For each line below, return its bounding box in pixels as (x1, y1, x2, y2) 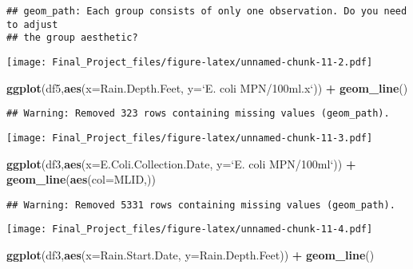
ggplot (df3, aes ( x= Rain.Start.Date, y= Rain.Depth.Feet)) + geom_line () (6, 247, 375, 263)
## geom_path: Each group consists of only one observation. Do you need (6, 6, 407, 17)
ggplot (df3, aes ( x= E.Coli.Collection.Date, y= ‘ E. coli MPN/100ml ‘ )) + (6, 155, 356, 172)
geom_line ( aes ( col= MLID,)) (6, 171, 156, 188)
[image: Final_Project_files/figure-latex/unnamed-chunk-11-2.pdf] (6, 56, 373, 68)
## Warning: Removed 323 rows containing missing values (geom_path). (6, 108, 390, 120)
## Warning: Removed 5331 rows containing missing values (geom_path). (6, 199, 395, 211)
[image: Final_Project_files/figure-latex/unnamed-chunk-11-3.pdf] (6, 132, 373, 144)
